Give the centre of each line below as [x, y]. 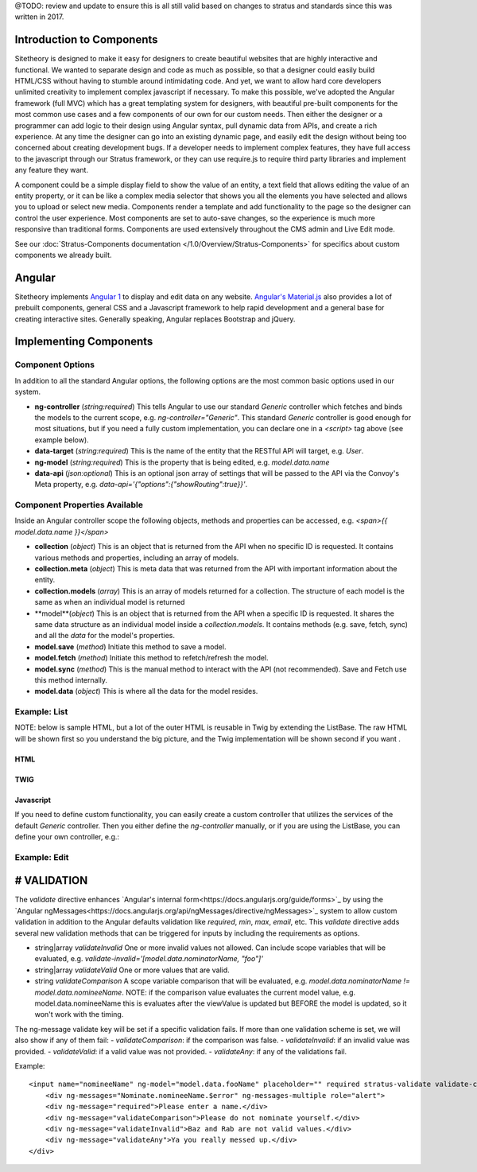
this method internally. [71, 679]
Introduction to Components [86, 40]
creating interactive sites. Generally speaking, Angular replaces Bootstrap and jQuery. [155, 319]
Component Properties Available [79, 505]
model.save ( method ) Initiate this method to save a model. [130, 646]
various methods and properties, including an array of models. [137, 558]
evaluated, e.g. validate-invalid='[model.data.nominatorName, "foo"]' [149, 959]
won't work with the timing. [79, 1014]
